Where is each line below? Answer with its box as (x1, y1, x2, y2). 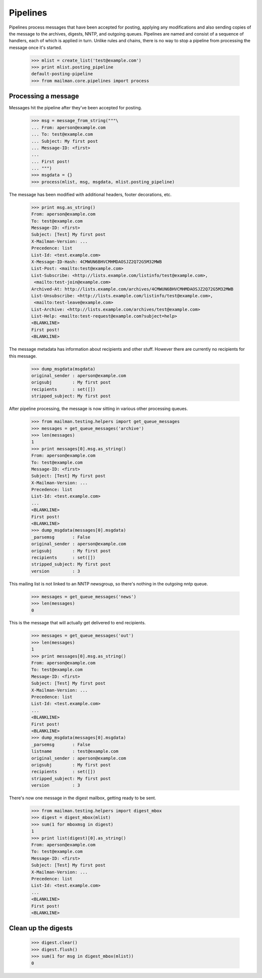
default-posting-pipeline (31, 71, 93, 77)
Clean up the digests (9, 924, 73, 932)
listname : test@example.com (31, 749, 119, 754)
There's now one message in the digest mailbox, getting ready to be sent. (9, 795, 156, 801)
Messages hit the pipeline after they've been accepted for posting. (9, 105, 142, 111)
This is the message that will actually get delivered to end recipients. (9, 620, 146, 626)
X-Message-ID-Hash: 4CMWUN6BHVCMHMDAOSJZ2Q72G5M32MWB (31, 259, 162, 264)
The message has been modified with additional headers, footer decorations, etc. (9, 191, 172, 197)
